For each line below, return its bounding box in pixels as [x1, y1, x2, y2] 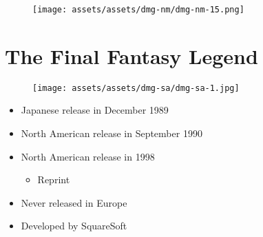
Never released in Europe [21, 195, 127, 209]
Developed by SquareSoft [21, 218, 127, 233]
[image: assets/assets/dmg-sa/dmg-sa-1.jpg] [32, 83, 240, 93]
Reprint [37, 172, 70, 187]
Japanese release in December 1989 [21, 103, 169, 117]
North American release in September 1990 [21, 126, 202, 141]
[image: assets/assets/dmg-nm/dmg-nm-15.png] [32, 5, 244, 14]
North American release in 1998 [21, 149, 155, 163]
